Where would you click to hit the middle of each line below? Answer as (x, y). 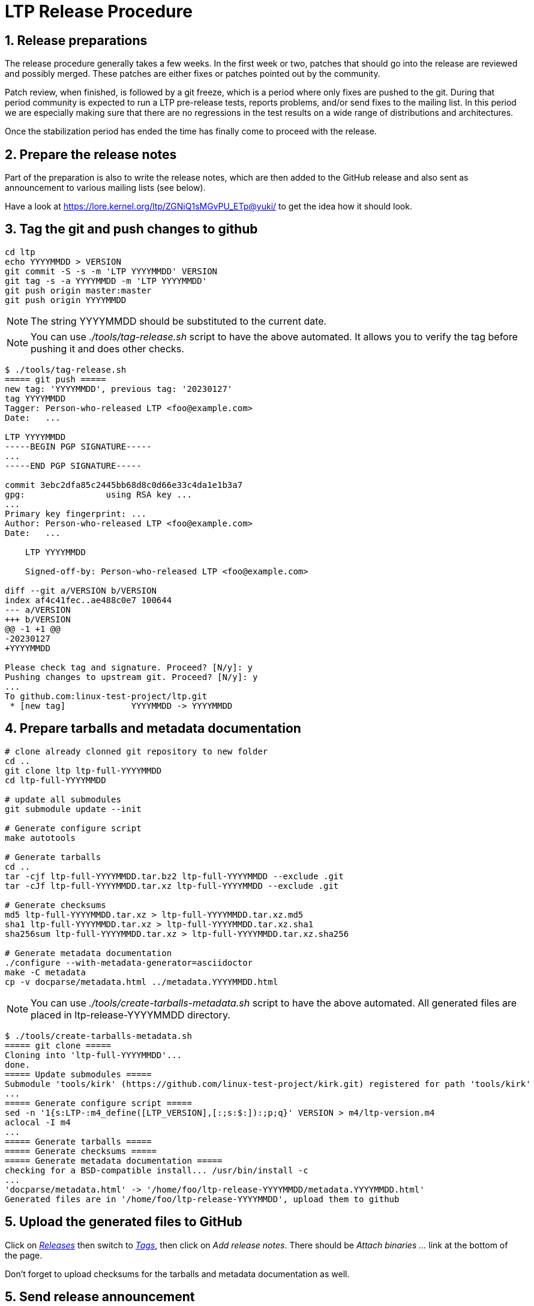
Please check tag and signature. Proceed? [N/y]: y (129, 667)
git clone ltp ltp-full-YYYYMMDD (83, 770)
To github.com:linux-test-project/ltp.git (106, 696)
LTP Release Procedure (99, 11)
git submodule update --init (73, 809)
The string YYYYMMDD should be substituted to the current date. (179, 321)
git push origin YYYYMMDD (66, 300)
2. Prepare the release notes (91, 154)
